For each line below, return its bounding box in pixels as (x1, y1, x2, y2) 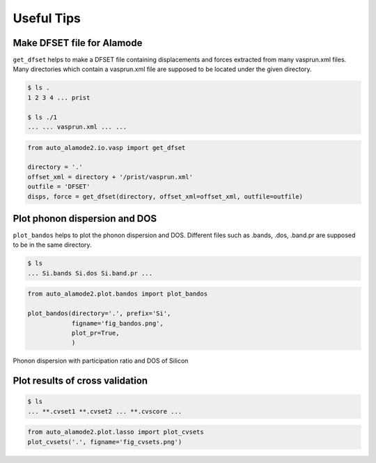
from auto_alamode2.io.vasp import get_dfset (27, 144, 186, 151)
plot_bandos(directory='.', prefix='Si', (27, 310, 171, 317)
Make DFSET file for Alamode (13, 37, 143, 49)
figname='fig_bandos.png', (71, 319, 164, 327)
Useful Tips (13, 10, 81, 26)
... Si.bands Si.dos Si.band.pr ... (27, 269, 153, 277)
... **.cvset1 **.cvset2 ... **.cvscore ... (27, 407, 182, 415)
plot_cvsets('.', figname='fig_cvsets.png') (27, 438, 182, 446)
